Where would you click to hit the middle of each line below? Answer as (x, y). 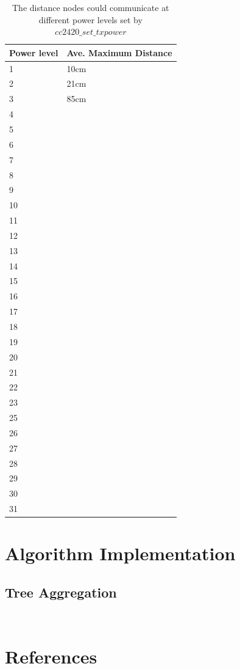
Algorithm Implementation (120, 553)
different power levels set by (90, 19)
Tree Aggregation (61, 592)
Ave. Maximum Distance (119, 52)
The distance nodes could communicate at (91, 7)
